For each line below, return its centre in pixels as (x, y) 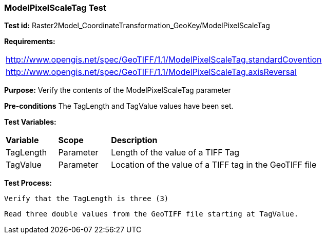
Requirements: (30, 42)
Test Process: (28, 183)
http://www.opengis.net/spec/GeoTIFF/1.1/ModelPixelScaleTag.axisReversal (151, 72)
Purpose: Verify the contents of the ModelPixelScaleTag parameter (118, 90)
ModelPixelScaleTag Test (55, 8)
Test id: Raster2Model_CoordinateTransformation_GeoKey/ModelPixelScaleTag (137, 26)
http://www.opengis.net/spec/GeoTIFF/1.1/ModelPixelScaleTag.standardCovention (164, 60)
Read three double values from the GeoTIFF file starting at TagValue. (151, 214)
